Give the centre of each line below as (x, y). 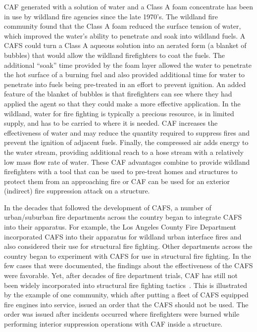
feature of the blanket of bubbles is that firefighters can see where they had (118, 94)
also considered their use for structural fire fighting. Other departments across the (128, 246)
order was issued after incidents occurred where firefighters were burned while (122, 314)
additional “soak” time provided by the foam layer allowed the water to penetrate (128, 65)
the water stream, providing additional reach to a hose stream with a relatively (124, 152)
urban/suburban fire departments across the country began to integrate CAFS (123, 217)
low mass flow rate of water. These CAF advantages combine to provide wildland (127, 162)
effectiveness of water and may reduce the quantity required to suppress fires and (127, 132)
